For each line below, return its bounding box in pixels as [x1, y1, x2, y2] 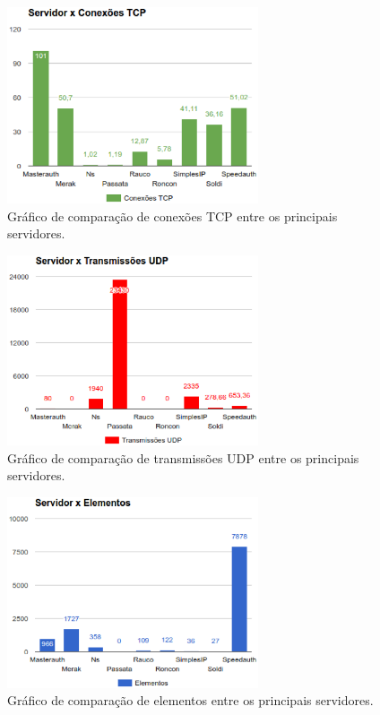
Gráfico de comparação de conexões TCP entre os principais [7, 206, 338, 225]
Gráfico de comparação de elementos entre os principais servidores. [7, 691, 374, 710]
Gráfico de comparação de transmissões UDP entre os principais [7, 448, 359, 467]
